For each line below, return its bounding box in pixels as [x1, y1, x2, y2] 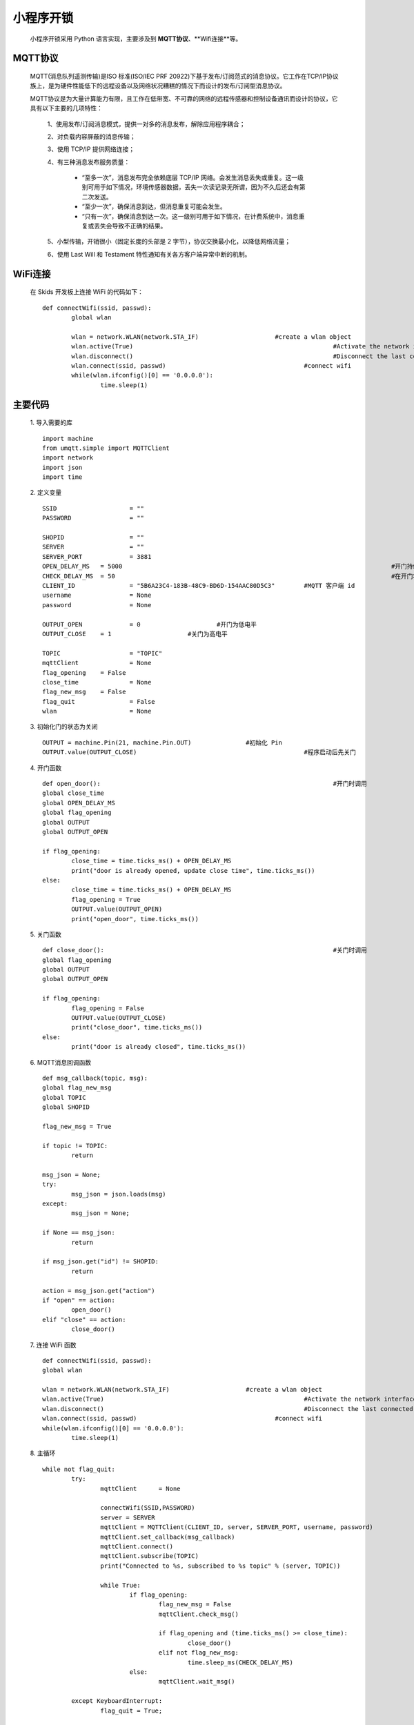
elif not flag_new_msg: [158, 1649, 239, 1657]
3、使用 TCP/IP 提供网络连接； [47, 145, 135, 153]
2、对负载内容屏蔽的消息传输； [47, 132, 136, 141]
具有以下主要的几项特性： [30, 104, 103, 112]
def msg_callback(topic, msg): [42, 1074, 148, 1082]
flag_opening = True [71, 896, 141, 903]
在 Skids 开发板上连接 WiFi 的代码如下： [30, 288, 144, 296]
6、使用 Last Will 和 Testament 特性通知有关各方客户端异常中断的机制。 [47, 250, 251, 258]
